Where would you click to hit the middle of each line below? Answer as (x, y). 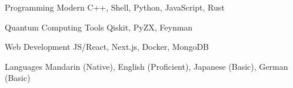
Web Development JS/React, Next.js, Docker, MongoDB (107, 47)
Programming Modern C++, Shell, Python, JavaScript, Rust (115, 7)
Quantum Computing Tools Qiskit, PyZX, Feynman (99, 27)
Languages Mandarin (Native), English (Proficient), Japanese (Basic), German (146, 66)
